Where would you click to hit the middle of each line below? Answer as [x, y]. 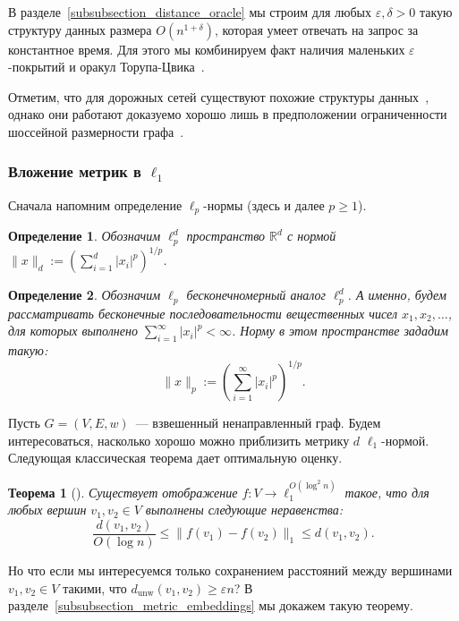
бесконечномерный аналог [256, 295]
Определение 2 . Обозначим [85, 295]
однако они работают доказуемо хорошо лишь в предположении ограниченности [228, 114]
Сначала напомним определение [95, 204]
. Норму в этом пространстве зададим [340, 331]
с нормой [311, 236]
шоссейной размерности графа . [96, 131]
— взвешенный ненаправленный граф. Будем [258, 423]
